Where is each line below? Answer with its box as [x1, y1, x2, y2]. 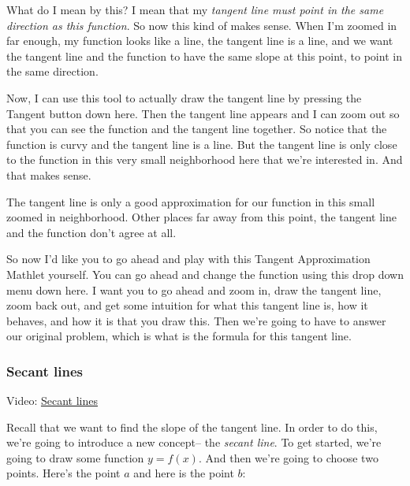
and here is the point [133, 465, 234, 481]
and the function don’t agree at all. [6, 224, 177, 240]
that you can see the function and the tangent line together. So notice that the [6, 121, 387, 137]
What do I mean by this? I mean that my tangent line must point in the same [6, 2, 384, 17]
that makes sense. [6, 166, 91, 183]
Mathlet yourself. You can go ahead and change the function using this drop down [6, 265, 404, 282]
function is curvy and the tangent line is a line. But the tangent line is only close [6, 135, 397, 152]
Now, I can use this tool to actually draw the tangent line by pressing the [6, 89, 362, 106]
